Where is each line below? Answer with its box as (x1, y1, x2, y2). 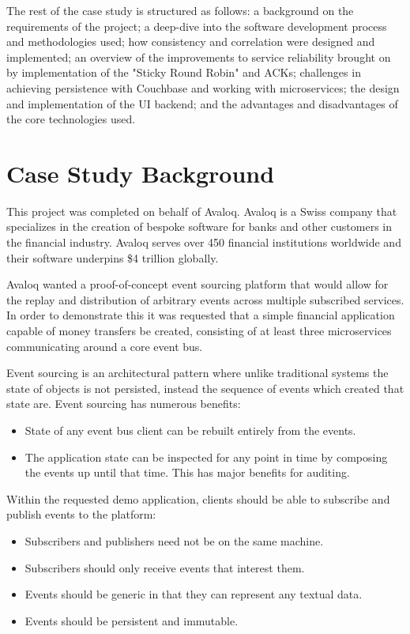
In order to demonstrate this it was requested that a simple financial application (6, 307, 395, 323)
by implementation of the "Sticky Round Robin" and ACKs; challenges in (6, 64, 361, 81)
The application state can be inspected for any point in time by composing (24, 448, 388, 465)
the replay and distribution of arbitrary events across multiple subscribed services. (6, 291, 404, 308)
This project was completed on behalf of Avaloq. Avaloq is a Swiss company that (6, 202, 397, 219)
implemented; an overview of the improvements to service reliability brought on (6, 48, 391, 65)
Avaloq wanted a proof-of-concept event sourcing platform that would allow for (6, 276, 389, 292)
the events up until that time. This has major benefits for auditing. (24, 464, 350, 481)
